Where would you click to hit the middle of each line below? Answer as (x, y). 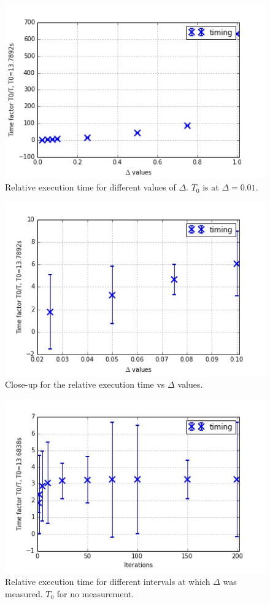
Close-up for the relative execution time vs (85, 384)
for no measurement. (95, 593)
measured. (24, 593)
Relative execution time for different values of (91, 187)
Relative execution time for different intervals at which (108, 581)
